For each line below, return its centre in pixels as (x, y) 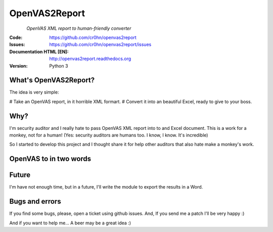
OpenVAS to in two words (50, 159)
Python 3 (59, 66)
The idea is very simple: (34, 92)
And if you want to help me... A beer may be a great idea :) (70, 223)
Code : (16, 37)
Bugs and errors (35, 201)
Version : (18, 66)
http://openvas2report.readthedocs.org (90, 59)
